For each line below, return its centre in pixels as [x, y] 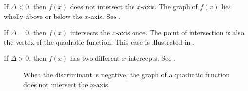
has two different [95, 58]
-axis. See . [105, 16]
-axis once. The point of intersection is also [180, 32]
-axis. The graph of [169, 6]
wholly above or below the [43, 16]
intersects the [90, 32]
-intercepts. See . [151, 58]
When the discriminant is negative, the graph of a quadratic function [127, 74]
